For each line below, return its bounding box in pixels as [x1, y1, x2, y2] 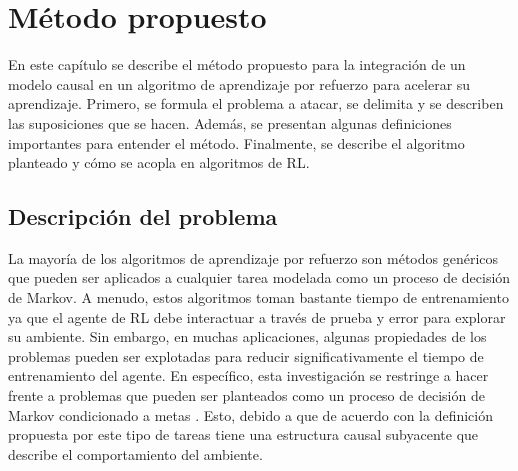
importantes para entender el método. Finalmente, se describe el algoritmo [8, 132, 465, 153]
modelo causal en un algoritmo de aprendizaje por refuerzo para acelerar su [8, 73, 471, 94]
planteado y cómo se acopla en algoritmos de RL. [8, 152, 310, 173]
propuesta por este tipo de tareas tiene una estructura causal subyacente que [8, 424, 479, 445]
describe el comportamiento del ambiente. [8, 443, 263, 464]
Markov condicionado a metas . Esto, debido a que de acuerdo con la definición [8, 404, 493, 425]
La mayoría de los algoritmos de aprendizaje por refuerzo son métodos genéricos [8, 247, 499, 268]
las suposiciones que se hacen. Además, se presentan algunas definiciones [8, 112, 452, 133]
